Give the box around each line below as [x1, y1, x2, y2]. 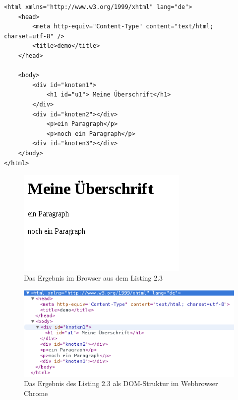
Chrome [24, 388, 48, 398]
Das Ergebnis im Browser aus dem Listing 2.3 [24, 272, 163, 283]
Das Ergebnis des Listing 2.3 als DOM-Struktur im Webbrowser [24, 378, 218, 389]
